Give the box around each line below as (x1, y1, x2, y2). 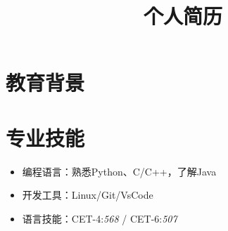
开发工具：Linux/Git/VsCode (22, 187, 153, 202)
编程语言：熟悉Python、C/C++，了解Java (22, 164, 217, 178)
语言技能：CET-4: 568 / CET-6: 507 (22, 211, 177, 225)
